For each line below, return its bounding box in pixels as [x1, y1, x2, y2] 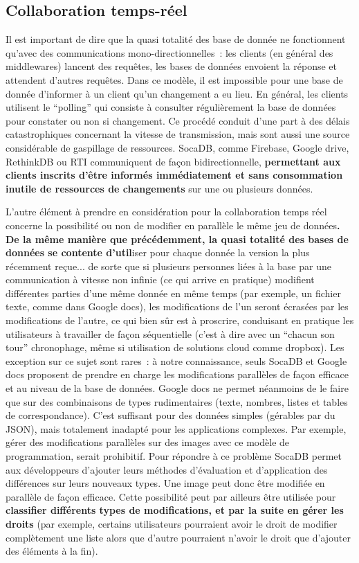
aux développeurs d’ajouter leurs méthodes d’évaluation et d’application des [6, 462, 328, 476]
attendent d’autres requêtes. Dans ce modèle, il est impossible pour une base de [6, 72, 343, 87]
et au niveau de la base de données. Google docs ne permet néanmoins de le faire [6, 381, 349, 395]
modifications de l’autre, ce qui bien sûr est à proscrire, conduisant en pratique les [6, 313, 354, 328]
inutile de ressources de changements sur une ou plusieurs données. [6, 181, 313, 195]
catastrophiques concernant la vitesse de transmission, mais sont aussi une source [6, 127, 350, 141]
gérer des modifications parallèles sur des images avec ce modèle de [6, 435, 290, 449]
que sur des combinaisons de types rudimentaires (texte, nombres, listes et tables [6, 394, 348, 409]
